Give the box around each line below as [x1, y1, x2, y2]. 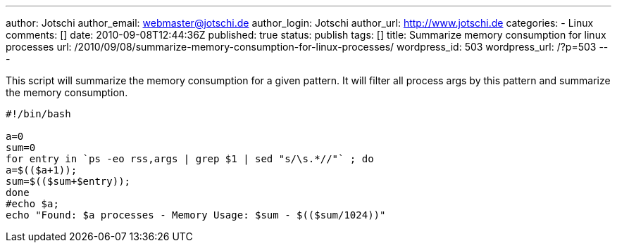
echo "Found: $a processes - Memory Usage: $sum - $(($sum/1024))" [6, 209, 386, 221]
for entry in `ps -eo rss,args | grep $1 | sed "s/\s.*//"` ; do [6, 153, 374, 164]
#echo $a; [6, 198, 59, 209]
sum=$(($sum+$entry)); [6, 176, 131, 187]
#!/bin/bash [6, 108, 71, 119]
